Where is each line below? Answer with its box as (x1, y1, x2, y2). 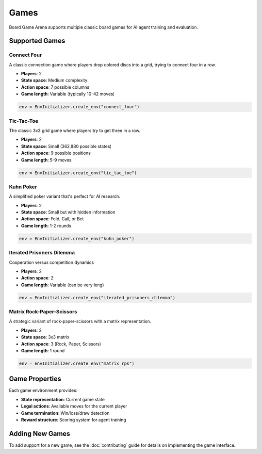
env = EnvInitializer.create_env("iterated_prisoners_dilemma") (19, 295, 176, 300)
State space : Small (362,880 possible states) (21, 143, 112, 149)
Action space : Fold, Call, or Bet (21, 216, 84, 222)
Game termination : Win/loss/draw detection (21, 410, 110, 416)
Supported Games (9, 37, 65, 45)
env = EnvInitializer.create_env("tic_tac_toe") (19, 170, 137, 176)
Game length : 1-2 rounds (21, 223, 71, 228)
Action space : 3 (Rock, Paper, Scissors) (21, 341, 101, 347)
